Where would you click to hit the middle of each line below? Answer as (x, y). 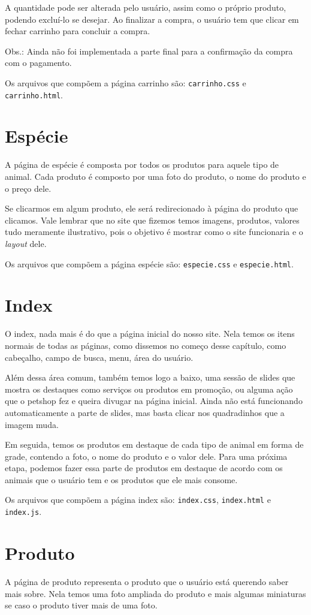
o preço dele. (28, 188)
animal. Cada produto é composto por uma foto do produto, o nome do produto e (155, 176)
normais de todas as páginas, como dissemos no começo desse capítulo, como (146, 345)
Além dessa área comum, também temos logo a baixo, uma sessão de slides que (150, 377)
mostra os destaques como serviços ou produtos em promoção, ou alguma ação (149, 389)
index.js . (23, 512)
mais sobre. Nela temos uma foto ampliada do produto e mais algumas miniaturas (155, 593)
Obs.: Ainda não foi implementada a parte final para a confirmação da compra (149, 51)
